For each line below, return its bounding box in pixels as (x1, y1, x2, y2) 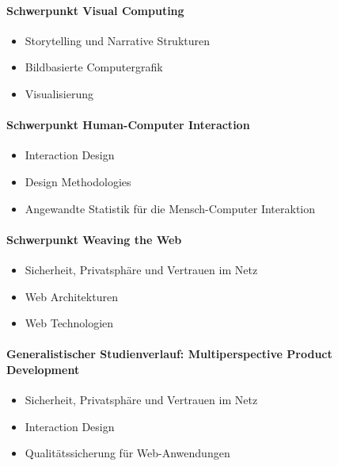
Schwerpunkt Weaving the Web (6, 231, 182, 247)
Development (6, 361, 80, 377)
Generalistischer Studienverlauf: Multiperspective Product (6, 346, 332, 362)
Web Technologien (25, 315, 114, 331)
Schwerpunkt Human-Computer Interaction (6, 116, 250, 133)
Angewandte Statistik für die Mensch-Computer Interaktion (25, 200, 316, 216)
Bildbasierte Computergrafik (25, 59, 163, 75)
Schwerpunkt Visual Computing (6, 2, 184, 18)
